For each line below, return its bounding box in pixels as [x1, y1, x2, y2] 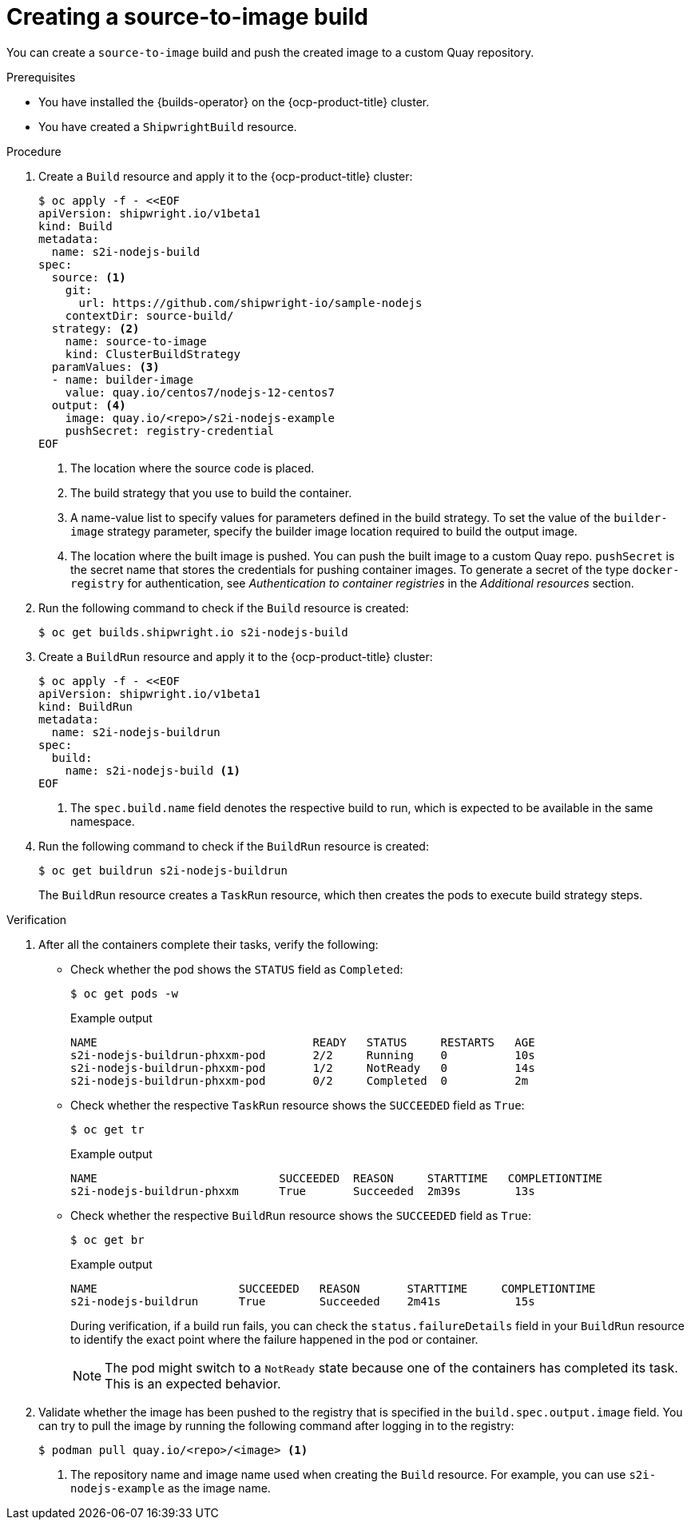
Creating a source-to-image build [6, 3, 368, 30]
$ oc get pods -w [70, 986, 178, 1000]
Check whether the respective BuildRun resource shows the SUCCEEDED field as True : [70, 1208, 532, 1222]
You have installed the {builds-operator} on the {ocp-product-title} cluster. [38, 94, 430, 109]
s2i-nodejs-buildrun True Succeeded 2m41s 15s [70, 1294, 535, 1308]
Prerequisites [6, 70, 76, 84]
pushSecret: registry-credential [65, 424, 275, 437]
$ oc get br [70, 1233, 145, 1246]
